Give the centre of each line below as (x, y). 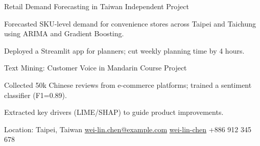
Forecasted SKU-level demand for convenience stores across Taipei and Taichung (130, 23)
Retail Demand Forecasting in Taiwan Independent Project (97, 6)
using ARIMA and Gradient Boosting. (64, 33)
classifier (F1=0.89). (36, 95)
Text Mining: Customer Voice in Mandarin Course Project (96, 68)
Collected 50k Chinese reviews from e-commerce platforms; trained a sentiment (128, 84)
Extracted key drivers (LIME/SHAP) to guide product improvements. (114, 112)
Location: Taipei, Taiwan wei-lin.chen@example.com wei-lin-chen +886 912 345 (128, 129)
